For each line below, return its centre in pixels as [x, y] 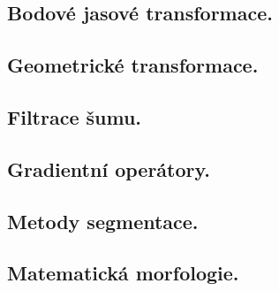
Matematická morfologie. [123, 273]
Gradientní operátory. [109, 168]
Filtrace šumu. [75, 116]
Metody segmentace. [103, 221]
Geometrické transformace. [133, 65]
